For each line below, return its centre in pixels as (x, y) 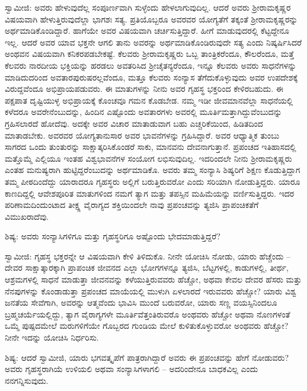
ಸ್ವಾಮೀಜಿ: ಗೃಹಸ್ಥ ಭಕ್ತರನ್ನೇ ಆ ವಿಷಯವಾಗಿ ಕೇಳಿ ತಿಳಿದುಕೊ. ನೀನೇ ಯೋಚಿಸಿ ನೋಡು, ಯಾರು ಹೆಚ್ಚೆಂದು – (148, 256)
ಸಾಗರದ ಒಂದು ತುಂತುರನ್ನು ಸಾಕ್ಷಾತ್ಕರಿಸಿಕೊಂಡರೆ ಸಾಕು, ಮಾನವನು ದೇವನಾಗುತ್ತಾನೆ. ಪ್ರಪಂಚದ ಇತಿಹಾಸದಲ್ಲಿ (151, 147)
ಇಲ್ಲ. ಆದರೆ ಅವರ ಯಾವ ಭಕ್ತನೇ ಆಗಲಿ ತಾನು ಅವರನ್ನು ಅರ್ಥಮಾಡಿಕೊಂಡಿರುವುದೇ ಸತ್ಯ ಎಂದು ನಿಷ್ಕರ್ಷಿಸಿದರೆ (153, 42)
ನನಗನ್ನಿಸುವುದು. (27, 380)
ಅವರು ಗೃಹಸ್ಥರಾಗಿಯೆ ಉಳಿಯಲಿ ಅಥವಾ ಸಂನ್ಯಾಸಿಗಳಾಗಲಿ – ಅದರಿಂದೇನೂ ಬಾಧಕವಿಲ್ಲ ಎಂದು (132, 369)
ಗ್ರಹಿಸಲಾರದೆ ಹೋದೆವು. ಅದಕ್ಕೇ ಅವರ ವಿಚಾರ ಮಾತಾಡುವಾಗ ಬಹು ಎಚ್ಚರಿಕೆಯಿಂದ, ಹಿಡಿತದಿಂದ (134, 123)
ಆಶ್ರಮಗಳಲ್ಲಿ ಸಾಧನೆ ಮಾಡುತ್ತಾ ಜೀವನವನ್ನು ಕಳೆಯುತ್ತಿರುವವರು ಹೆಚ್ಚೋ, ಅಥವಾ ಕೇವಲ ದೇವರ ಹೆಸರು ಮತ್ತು (153, 279)
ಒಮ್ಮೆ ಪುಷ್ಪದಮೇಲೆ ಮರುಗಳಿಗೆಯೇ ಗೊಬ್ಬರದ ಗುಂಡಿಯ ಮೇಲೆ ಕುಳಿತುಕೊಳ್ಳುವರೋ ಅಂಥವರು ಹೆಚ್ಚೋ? (147, 326)
